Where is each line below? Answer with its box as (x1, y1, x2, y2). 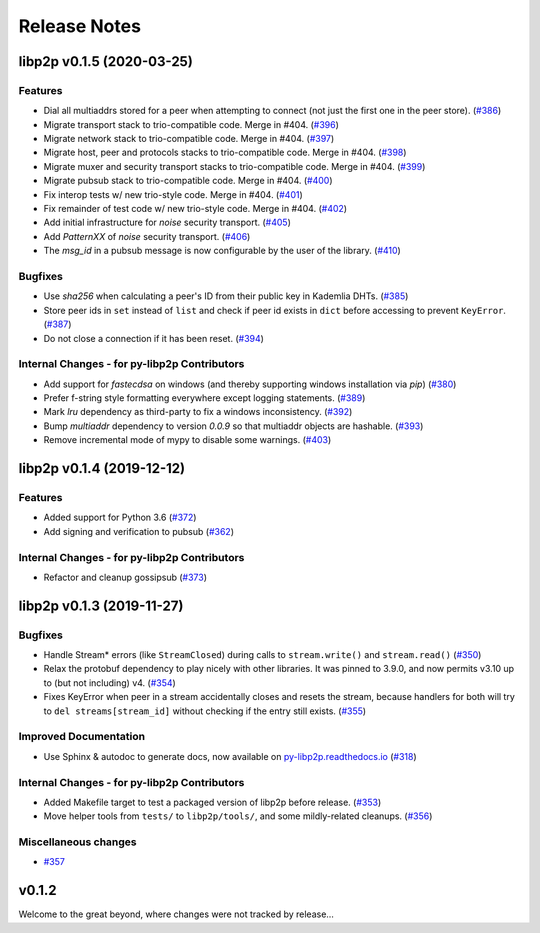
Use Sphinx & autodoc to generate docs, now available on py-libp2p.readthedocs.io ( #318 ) (43, 750, 417, 762)
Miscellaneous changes (18, 835, 137, 849)
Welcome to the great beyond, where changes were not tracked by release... (18, 908, 335, 920)
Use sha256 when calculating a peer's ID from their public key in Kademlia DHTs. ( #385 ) (43, 290, 409, 302)
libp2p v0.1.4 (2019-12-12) (18, 460, 185, 477)
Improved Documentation (18, 730, 146, 744)
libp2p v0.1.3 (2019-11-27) (18, 597, 184, 614)
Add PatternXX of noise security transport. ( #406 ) (43, 230, 251, 242)
